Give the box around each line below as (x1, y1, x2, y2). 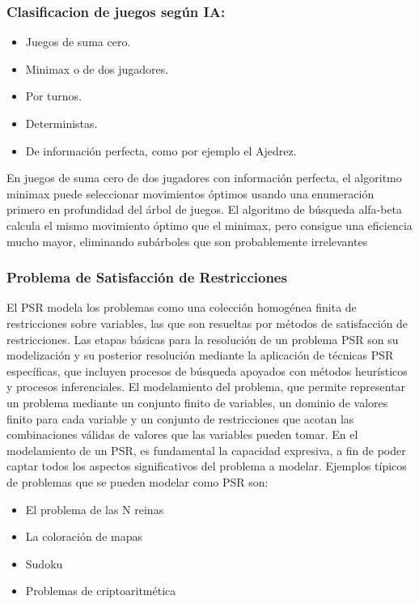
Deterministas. (25, 115, 98, 131)
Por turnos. (25, 87, 82, 104)
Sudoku (25, 555, 63, 572)
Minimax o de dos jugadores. (25, 60, 169, 77)
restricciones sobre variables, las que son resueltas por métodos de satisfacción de (6, 314, 408, 331)
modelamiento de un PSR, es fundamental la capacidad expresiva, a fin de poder (6, 441, 406, 458)
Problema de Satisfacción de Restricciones (6, 267, 287, 287)
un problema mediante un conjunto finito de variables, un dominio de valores (6, 393, 388, 410)
